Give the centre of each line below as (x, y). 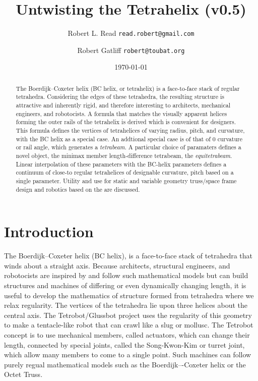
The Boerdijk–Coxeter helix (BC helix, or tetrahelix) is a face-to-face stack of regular (128, 88)
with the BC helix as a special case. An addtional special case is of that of (113, 139)
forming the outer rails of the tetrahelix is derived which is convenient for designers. (126, 122)
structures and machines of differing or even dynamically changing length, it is (125, 285)
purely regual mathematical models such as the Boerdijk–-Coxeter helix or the (125, 364)
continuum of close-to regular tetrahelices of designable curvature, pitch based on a (125, 172)
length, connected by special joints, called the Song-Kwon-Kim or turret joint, (124, 344)
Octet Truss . (23, 374)
